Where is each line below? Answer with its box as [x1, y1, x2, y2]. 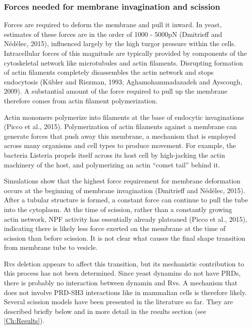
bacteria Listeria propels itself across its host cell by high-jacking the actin [4, 149, 225, 160]
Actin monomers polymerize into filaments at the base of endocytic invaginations [4, 112, 244, 122]
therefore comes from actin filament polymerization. [4, 95, 158, 105]
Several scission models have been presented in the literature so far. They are [4, 296, 233, 307]
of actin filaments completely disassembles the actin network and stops [4, 67, 214, 77]
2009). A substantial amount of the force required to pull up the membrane [4, 86, 228, 96]
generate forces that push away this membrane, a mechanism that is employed [4, 131, 236, 141]
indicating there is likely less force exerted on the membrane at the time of [4, 223, 226, 233]
